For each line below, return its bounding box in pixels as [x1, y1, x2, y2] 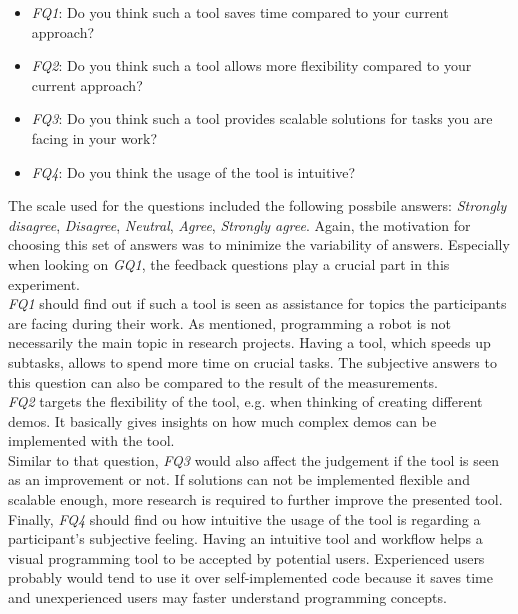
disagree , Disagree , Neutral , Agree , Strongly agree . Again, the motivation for [8, 214, 471, 235]
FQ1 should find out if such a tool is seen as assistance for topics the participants [8, 293, 507, 314]
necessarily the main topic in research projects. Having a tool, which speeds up [8, 332, 491, 353]
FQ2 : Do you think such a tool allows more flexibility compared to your [31, 55, 472, 76]
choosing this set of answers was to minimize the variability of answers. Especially [8, 234, 510, 255]
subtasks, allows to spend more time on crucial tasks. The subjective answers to [8, 351, 497, 372]
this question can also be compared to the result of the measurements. [8, 371, 438, 392]
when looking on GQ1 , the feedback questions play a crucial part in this [8, 253, 450, 274]
